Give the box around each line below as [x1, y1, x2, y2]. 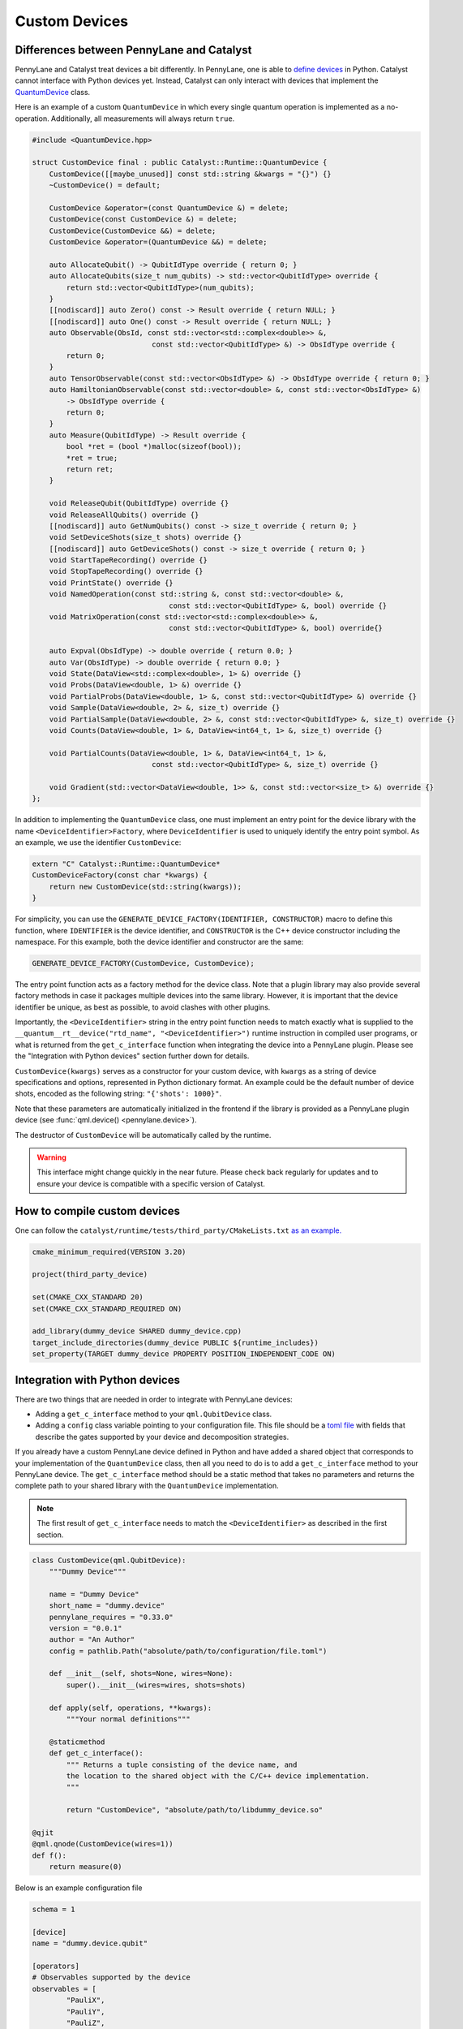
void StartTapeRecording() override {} [49, 556, 208, 565]
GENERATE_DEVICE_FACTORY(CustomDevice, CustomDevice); [32, 958, 255, 967]
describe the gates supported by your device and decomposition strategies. [35, 1432, 289, 1441]
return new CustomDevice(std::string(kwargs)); [49, 881, 242, 891]
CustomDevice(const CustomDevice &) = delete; [49, 215, 238, 224]
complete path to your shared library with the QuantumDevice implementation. [15, 1481, 279, 1491]
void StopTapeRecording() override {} [49, 566, 204, 576]
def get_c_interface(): [49, 1749, 144, 1758]
